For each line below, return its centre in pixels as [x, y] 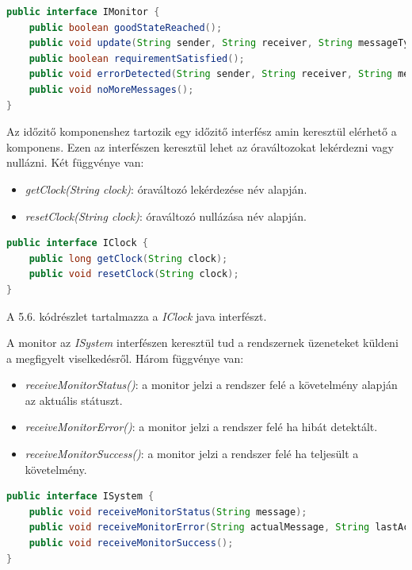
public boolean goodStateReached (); [126, 27]
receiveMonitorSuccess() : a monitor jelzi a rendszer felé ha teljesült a [192, 454]
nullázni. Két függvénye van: [75, 162]
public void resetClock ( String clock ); [134, 274]
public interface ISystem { [80, 497]
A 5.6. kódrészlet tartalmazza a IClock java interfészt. [137, 316]
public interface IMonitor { [83, 12]
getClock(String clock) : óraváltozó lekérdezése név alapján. [166, 189]
